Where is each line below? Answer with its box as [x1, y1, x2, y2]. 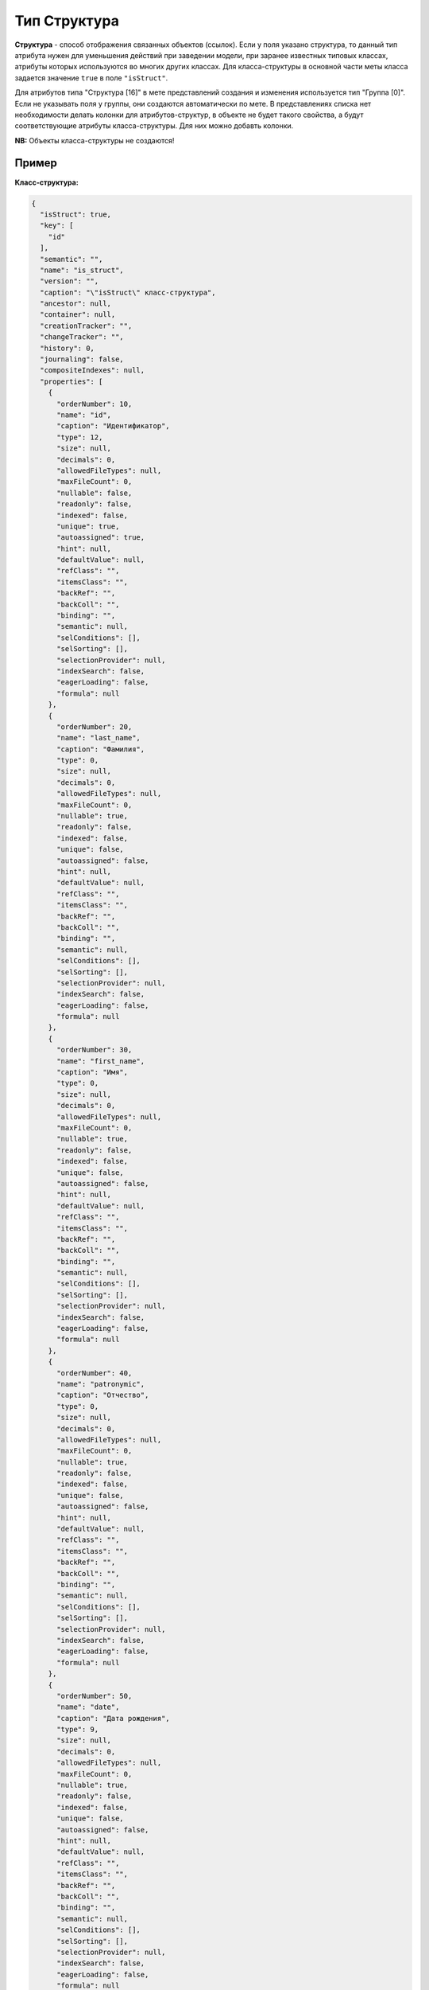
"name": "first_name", [56, 1056, 145, 1066]
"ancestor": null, [40, 299, 111, 308]
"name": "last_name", [56, 733, 141, 743]
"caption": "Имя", [56, 1067, 129, 1077]
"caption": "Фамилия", [56, 744, 145, 754]
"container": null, [40, 310, 116, 319]
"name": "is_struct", [40, 265, 125, 275]
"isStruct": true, [40, 209, 111, 219]
